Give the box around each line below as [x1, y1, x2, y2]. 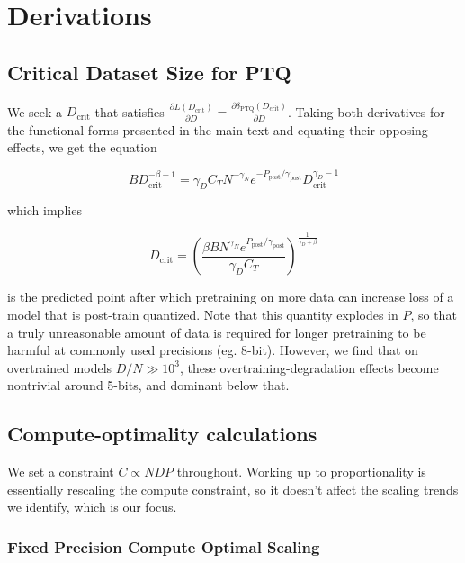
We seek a [7, 102, 63, 121]
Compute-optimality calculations [7, 420, 317, 448]
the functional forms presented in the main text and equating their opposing [7, 120, 428, 139]
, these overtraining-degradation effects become [180, 358, 439, 377]
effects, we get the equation [7, 138, 157, 157]
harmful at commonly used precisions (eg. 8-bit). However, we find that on [7, 341, 418, 359]
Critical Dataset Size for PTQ [7, 58, 291, 86]
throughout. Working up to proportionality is [176, 462, 426, 481]
